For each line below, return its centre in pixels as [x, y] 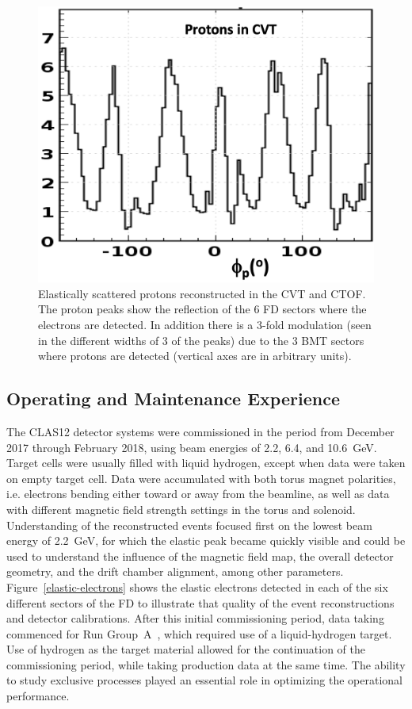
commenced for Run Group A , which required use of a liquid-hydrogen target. [199, 633]
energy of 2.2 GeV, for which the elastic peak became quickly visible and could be [206, 540]
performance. [38, 696]
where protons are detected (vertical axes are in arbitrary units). [195, 356]
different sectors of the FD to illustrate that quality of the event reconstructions [200, 602]
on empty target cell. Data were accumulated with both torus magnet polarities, [201, 478]
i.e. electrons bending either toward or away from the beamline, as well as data [198, 494]
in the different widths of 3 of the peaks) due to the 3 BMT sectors [201, 340]
